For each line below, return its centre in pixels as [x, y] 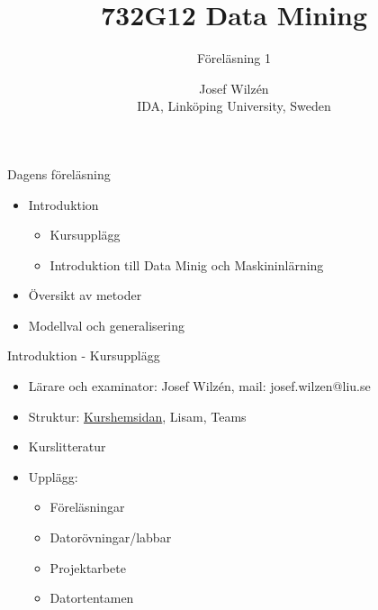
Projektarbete [88, 567]
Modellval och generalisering [107, 325]
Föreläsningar [87, 507]
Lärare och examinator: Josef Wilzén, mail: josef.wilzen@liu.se [199, 386]
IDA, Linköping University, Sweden [234, 106]
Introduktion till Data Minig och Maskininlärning [187, 264]
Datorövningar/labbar [111, 537]
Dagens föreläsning [59, 173]
